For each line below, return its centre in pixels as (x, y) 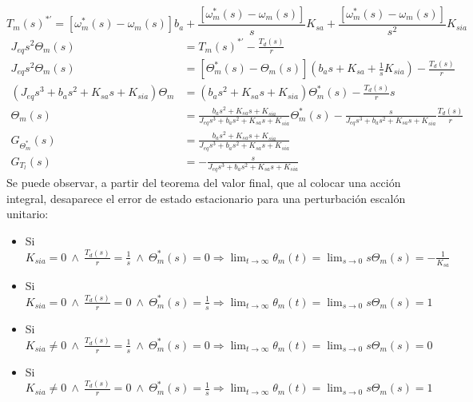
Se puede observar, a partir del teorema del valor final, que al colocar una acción (204, 183)
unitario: (28, 214)
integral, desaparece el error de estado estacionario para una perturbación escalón (206, 198)
